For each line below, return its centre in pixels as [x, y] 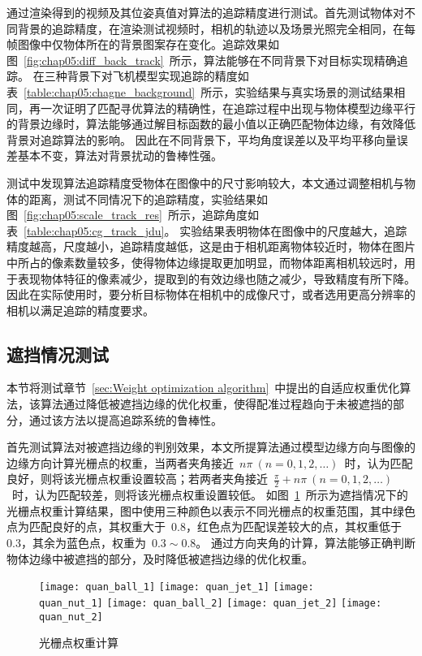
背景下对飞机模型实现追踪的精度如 [158, 76]
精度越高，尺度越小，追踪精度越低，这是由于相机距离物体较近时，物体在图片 [211, 246]
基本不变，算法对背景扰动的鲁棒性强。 [120, 155]
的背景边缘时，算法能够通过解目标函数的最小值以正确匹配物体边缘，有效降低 [211, 124]
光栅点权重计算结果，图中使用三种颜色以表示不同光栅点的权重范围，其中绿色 [211, 510]
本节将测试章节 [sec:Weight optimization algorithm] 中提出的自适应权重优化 [203, 388]
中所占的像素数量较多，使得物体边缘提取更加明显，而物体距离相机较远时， [205, 262]
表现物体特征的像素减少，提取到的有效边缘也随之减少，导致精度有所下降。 [216, 278]
